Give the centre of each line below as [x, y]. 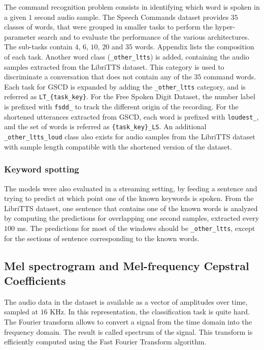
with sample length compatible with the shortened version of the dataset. [118, 146]
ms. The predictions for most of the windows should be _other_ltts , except [136, 228]
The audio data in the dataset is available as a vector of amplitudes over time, [126, 301]
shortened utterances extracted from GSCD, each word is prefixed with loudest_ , [131, 116]
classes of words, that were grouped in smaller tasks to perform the [109, 27]
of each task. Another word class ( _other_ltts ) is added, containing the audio [127, 56]
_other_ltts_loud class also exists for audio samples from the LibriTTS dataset [130, 137]
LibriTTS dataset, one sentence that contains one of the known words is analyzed [131, 208]
